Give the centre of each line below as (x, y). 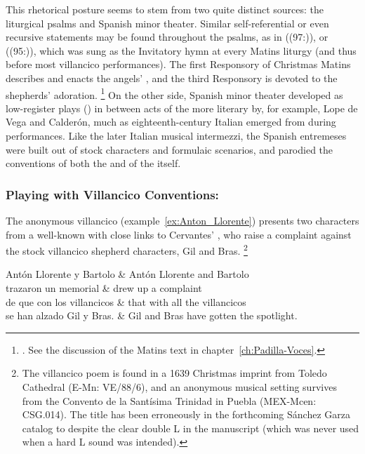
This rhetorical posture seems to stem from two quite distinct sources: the (165, 9)
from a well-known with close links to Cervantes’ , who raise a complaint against (179, 234)
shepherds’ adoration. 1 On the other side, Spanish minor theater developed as (174, 93)
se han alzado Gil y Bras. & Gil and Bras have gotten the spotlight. (152, 315)
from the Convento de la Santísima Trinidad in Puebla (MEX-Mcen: (169, 400)
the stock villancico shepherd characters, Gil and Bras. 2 (127, 249)
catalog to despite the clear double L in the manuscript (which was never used (191, 428)
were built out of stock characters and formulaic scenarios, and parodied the (170, 149)
